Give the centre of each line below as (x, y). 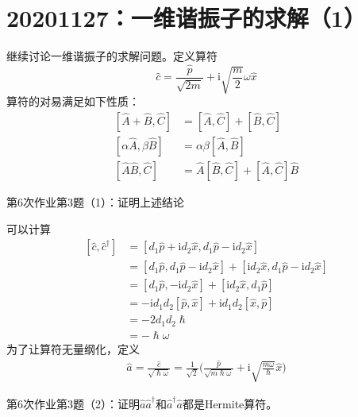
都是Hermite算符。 (230, 403)
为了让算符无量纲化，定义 (73, 348)
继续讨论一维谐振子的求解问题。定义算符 (112, 56)
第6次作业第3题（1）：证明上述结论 (95, 202)
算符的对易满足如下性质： (73, 101)
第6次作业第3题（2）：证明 (73, 403)
